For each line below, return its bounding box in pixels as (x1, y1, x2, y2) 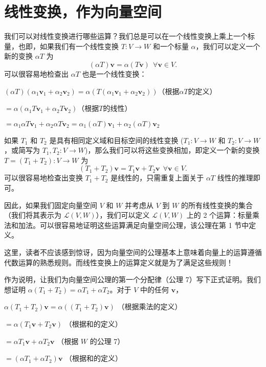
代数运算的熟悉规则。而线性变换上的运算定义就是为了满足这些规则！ (4, 257, 233, 267)
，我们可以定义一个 (195, 40, 260, 51)
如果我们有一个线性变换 (39, 40, 119, 51)
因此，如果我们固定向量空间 (4, 199, 97, 210)
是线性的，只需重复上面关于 (110, 172, 204, 183)
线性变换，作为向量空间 (4, 1, 162, 22)
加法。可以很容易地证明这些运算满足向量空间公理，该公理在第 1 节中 (18, 219, 249, 230)
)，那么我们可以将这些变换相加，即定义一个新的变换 (85, 145, 260, 155)
